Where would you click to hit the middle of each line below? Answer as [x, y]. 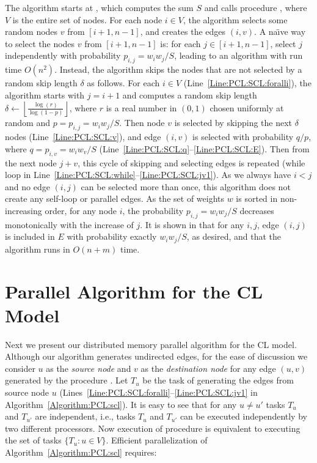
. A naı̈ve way [280, 31]
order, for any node [81, 210]
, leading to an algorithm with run [239, 55]
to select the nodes [40, 43]
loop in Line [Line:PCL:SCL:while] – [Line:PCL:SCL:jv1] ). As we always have [148, 175]
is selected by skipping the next [233, 123]
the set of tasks [33, 440]
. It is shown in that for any [192, 224]
